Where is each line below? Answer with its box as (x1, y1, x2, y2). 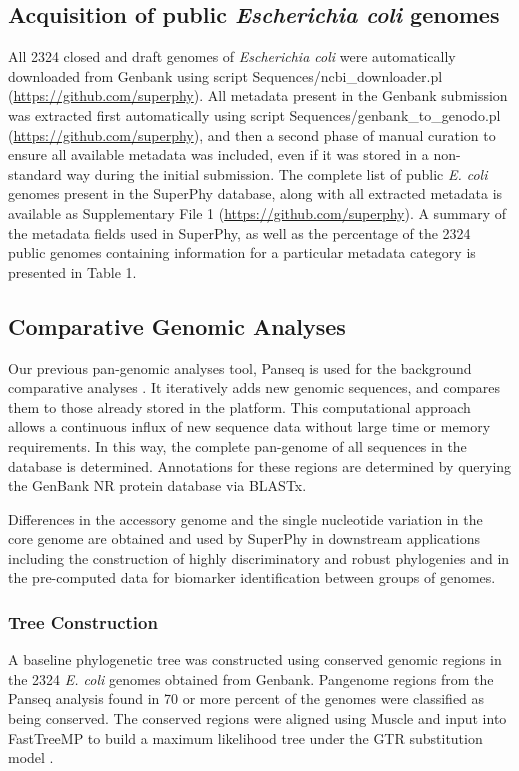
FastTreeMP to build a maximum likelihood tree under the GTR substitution (8, 727, 483, 748)
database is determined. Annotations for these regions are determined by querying (8, 455, 512, 476)
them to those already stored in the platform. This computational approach (8, 396, 471, 417)
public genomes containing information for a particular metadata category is (8, 242, 476, 263)
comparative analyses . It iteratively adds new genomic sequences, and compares (8, 377, 501, 398)
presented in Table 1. (8, 261, 137, 282)
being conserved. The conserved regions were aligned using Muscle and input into (8, 708, 507, 729)
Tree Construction (8, 609, 158, 634)
